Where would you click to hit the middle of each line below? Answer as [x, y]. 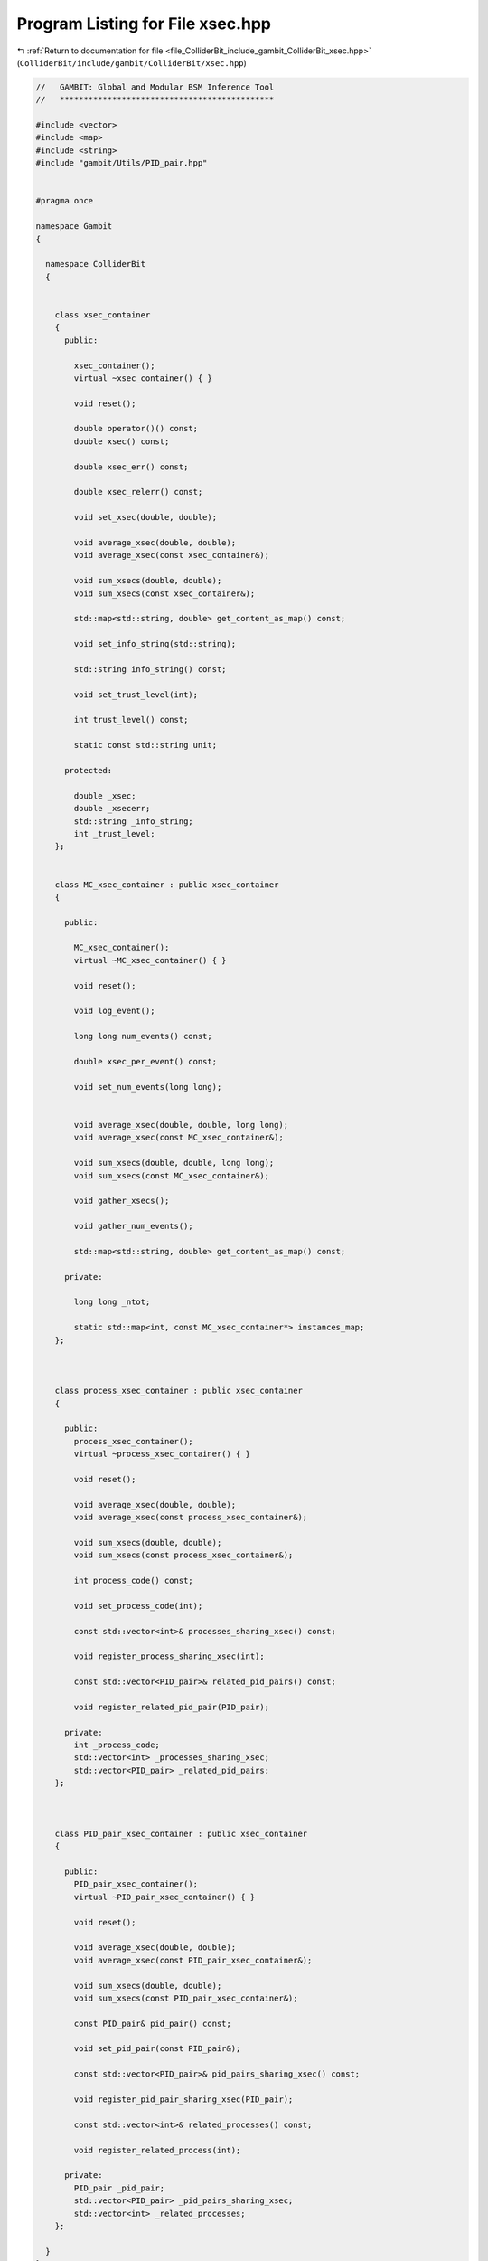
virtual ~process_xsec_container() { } [162, 1454]
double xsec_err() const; [131, 467]
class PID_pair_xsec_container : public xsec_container [181, 1833]
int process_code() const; [133, 1581]
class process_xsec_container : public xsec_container [178, 1391]
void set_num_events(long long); [148, 1087]
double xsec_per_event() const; [145, 1061]
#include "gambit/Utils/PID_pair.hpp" [122, 163]
